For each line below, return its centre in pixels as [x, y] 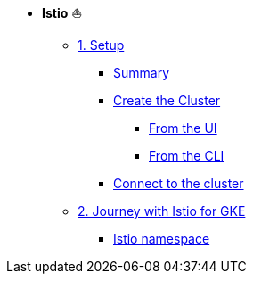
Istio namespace [162, 239]
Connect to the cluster [179, 183]
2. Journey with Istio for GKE [162, 211]
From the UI [183, 128]
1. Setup [101, 45]
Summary [142, 73]
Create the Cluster [167, 100]
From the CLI [187, 156]
